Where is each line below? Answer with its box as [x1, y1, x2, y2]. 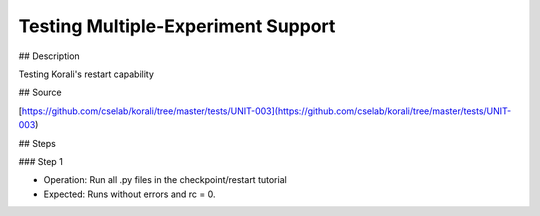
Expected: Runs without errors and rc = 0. [43, 188, 216, 200]
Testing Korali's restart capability [18, 68, 155, 80]
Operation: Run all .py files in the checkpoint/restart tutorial [43, 174, 287, 186]
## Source [18, 86, 62, 99]
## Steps [18, 137, 57, 149]
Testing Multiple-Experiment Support [18, 15, 336, 37]
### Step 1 [18, 155, 64, 167]
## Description [18, 50, 80, 62]
